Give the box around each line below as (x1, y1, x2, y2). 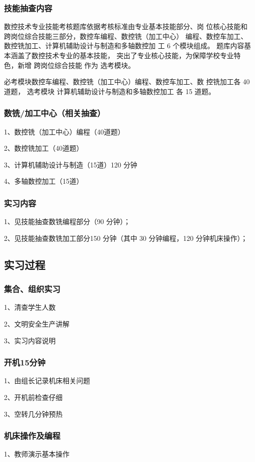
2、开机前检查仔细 (4, 392, 63, 402)
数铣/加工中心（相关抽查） (4, 107, 105, 119)
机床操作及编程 (4, 429, 61, 442)
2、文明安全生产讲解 (4, 318, 69, 329)
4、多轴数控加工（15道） (4, 176, 83, 186)
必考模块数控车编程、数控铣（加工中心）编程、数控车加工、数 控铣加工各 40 (4, 76, 250, 87)
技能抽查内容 (4, 1, 53, 14)
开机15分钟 (4, 356, 46, 368)
